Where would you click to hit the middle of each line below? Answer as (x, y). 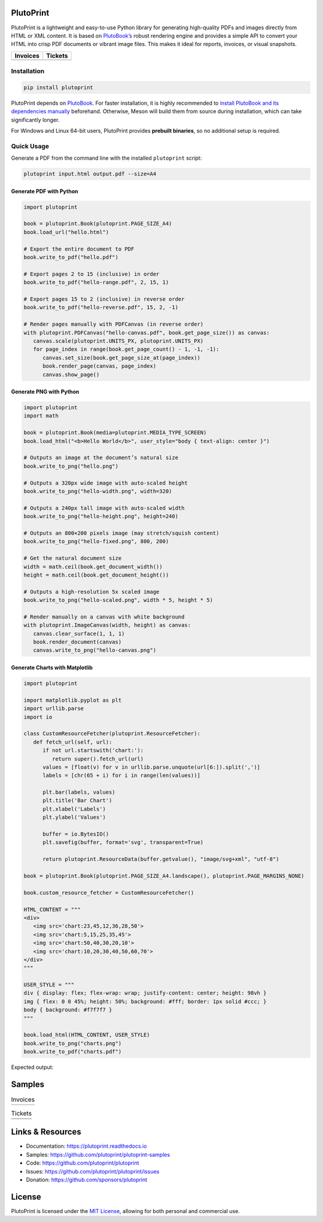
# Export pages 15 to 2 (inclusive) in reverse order (104, 299)
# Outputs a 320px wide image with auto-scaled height (106, 483)
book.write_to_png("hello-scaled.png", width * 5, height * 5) (118, 600)
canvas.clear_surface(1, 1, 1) (79, 633)
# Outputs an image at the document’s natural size (101, 458)
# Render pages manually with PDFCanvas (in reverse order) (114, 324)
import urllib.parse (54, 708)
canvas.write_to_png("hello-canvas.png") (95, 650)
